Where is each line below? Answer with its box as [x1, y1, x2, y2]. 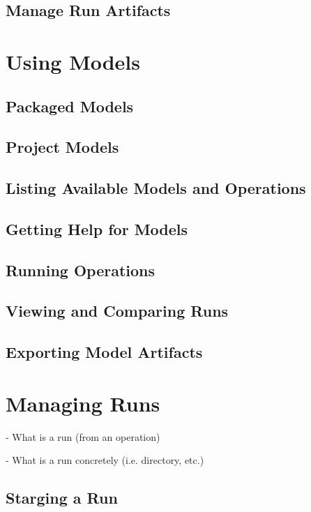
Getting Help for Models [6, 218, 188, 239]
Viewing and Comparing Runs [6, 300, 229, 322]
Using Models [6, 47, 141, 75]
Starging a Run [6, 487, 118, 509]
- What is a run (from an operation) [6, 429, 160, 444]
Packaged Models [6, 95, 134, 116]
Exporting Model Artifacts [6, 341, 203, 363]
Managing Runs [6, 389, 160, 417]
